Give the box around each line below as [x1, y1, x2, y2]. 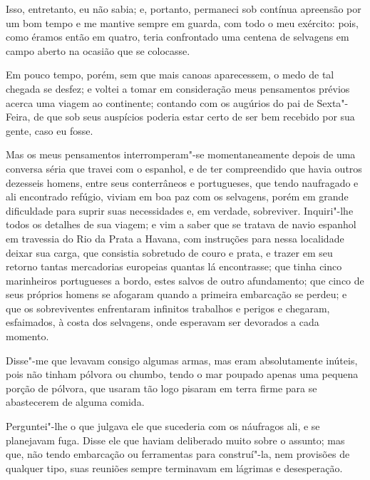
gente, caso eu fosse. [6, 123, 93, 138]
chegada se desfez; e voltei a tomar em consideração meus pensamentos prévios [6, 81, 350, 96]
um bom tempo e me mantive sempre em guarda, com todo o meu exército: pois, [6, 15, 359, 30]
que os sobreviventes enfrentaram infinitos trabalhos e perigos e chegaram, [6, 300, 330, 315]
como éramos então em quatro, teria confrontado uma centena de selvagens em [6, 29, 349, 44]
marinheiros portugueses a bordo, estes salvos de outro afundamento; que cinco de [6, 272, 364, 287]
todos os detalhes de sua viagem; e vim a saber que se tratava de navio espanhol [6, 217, 356, 232]
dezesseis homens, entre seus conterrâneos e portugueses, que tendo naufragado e [6, 175, 359, 190]
